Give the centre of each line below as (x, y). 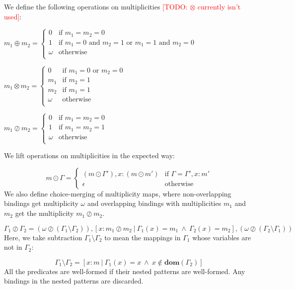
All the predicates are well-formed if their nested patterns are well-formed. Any (125, 271)
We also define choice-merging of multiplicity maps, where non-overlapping (118, 193)
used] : (13, 16)
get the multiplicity (44, 213)
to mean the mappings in (143, 237)
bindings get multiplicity (41, 203)
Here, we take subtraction (43, 237)
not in (13, 247)
